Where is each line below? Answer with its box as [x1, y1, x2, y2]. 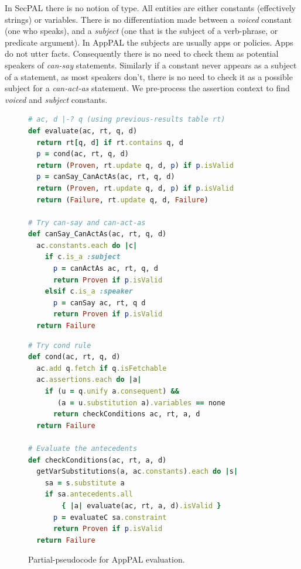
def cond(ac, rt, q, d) [28, 353, 121, 361]
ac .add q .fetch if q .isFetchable [36, 364, 167, 373]
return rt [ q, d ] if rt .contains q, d [36, 138, 183, 147]
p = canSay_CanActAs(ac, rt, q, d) [36, 173, 175, 181]
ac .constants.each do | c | [36, 241, 138, 250]
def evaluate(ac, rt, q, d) [28, 126, 138, 135]
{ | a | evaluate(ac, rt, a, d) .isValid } [61, 501, 221, 510]
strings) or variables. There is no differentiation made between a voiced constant [5, 13, 292, 25]
